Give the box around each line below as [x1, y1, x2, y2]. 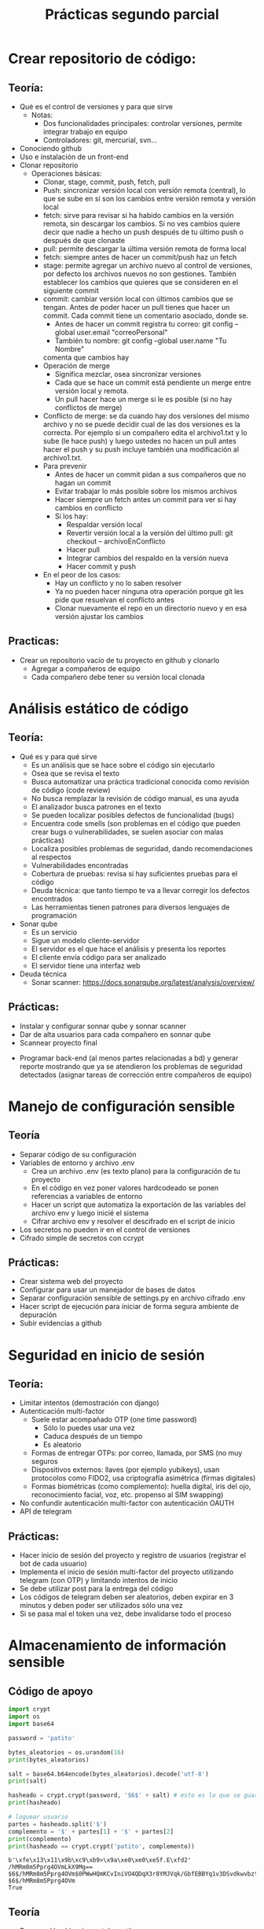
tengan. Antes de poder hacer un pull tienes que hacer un [42, 303, 230, 312]
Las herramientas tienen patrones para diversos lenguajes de [31, 902, 230, 912]
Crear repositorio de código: [8, 50, 196, 68]
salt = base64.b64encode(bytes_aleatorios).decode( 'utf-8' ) [8, 1770, 210, 1778]
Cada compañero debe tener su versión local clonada [31, 672, 206, 681]
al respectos [31, 852, 72, 861]
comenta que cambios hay [42, 352, 130, 362]
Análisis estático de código [8, 700, 189, 717]
